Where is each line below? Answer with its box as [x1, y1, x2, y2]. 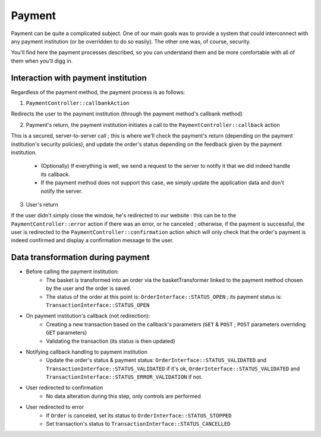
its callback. [40, 170, 71, 178]
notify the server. [40, 188, 83, 195]
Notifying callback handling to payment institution [26, 348, 148, 355]
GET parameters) [46, 329, 87, 336]
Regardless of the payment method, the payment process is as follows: [11, 88, 185, 95]
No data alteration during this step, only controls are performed [46, 392, 202, 399]
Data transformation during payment [11, 252, 150, 263]
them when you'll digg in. [11, 57, 73, 64]
